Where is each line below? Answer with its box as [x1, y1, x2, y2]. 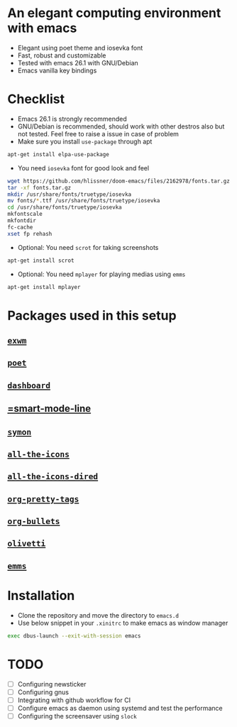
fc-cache [7, 224, 33, 231]
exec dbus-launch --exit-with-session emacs [7, 632, 141, 640]
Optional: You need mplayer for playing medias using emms [17, 270, 186, 278]
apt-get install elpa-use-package [7, 151, 110, 158]
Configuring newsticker [17, 679, 87, 688]
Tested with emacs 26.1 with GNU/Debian [17, 58, 138, 67]
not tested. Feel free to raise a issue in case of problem [17, 129, 180, 138]
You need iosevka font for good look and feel [17, 163, 150, 172]
